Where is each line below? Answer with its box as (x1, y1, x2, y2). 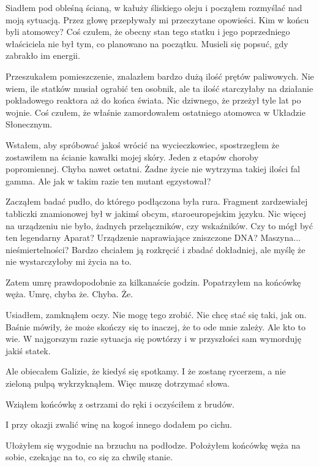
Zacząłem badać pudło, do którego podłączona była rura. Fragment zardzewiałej (6, 195, 308, 208)
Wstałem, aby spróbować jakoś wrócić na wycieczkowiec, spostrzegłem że (6, 138, 279, 151)
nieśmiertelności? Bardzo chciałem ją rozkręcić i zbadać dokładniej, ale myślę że (6, 243, 306, 256)
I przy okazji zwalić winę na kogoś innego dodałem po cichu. (6, 418, 232, 431)
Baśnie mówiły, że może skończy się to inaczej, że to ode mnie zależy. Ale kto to (6, 320, 306, 333)
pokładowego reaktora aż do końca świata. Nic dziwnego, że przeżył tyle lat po (6, 94, 301, 107)
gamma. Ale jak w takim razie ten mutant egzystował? (6, 174, 211, 187)
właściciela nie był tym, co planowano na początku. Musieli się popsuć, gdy (6, 37, 288, 50)
